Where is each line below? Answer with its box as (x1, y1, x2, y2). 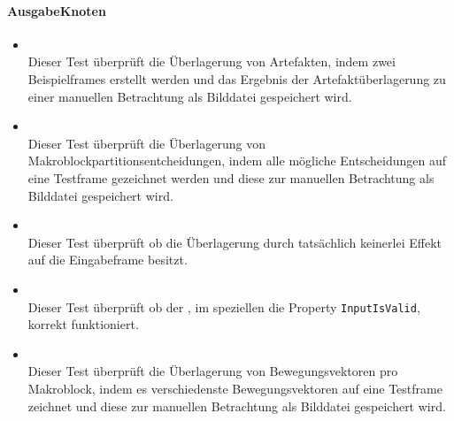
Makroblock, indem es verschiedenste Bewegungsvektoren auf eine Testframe (27, 379, 442, 397)
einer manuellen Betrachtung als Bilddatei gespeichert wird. (27, 87, 352, 105)
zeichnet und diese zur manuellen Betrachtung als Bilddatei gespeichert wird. (27, 396, 446, 415)
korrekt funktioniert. (27, 315, 139, 333)
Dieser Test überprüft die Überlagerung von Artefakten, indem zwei (27, 52, 396, 71)
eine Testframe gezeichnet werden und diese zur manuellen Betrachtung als (27, 168, 435, 187)
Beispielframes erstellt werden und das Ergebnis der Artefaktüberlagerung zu (27, 69, 446, 88)
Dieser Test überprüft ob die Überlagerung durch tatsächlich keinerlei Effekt (27, 233, 442, 251)
